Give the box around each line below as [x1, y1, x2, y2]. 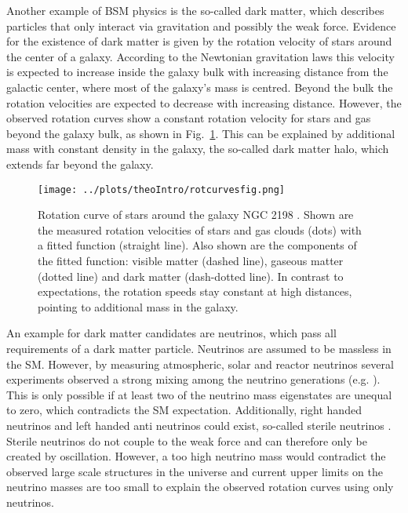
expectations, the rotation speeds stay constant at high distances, [38, 283, 352, 300]
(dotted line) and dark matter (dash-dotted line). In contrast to [38, 267, 344, 284]
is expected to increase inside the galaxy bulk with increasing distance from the [6, 64, 388, 80]
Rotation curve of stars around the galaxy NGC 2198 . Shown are [38, 206, 354, 223]
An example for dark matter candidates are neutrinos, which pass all [6, 325, 337, 341]
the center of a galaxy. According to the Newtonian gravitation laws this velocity [6, 48, 395, 64]
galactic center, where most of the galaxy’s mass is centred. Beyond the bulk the [6, 78, 393, 95]
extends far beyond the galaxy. [6, 155, 154, 172]
